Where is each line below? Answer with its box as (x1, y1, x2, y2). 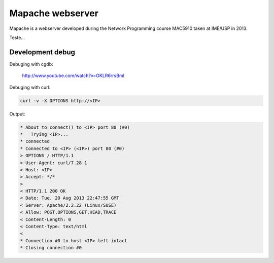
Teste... (9, 34, 25, 41)
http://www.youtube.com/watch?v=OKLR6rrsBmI (22, 72, 124, 79)
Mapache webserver (9, 8, 99, 19)
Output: (9, 110, 25, 117)
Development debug (9, 48, 76, 56)
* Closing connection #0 (20, 245, 82, 251)
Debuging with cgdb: (9, 61, 53, 67)
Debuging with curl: (9, 84, 51, 90)
